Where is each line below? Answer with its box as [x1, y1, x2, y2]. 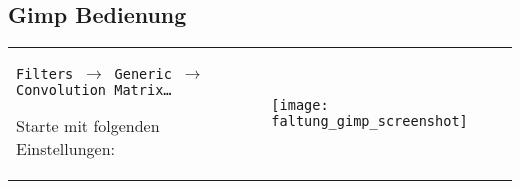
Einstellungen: [16, 137, 116, 161]
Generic [114, 66, 172, 83]
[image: [271, 97, 329, 114]
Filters [16, 66, 74, 83]
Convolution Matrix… [16, 82, 172, 99]
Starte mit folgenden [16, 114, 160, 138]
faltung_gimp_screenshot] [271, 113, 468, 130]
